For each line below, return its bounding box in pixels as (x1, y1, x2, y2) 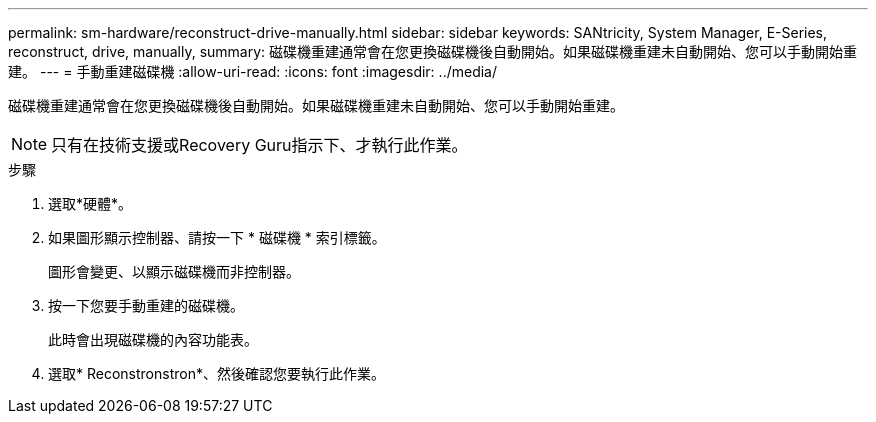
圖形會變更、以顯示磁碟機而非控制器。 (48, 263, 300, 280)
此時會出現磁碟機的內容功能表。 (48, 331, 258, 348)
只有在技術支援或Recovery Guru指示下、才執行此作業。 (51, 135, 468, 155)
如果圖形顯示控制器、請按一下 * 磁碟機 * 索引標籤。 (48, 229, 386, 246)
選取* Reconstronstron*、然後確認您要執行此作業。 (48, 365, 385, 382)
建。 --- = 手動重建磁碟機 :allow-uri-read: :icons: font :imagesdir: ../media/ (8, 63, 498, 80)
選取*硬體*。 (48, 195, 133, 212)
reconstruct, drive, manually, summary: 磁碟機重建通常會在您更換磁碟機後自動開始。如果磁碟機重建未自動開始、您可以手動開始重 (8, 43, 858, 60)
